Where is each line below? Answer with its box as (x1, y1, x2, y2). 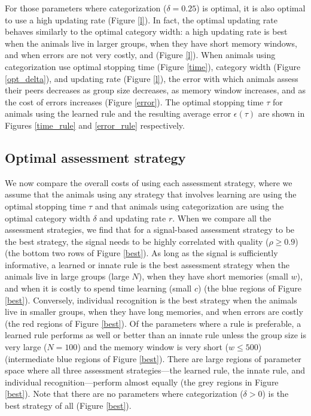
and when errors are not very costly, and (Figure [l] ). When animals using (5, 48, 276, 61)
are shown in (258, 107, 305, 120)
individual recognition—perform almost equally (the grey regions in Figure (5, 375, 279, 388)
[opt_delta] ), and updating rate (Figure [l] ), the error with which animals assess (5, 72, 298, 84)
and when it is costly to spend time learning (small (5, 282, 192, 294)
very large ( (5, 341, 47, 353)
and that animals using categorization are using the (94, 199, 284, 212)
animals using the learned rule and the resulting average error (5, 107, 231, 120)
